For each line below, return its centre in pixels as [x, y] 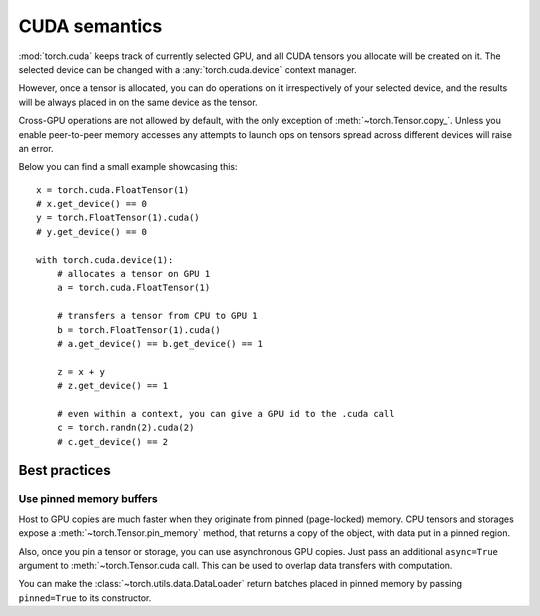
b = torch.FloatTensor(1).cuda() [139, 329]
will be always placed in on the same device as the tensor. [138, 102]
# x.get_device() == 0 [92, 204]
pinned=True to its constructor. [85, 597]
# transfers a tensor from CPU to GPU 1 [157, 316]
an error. [36, 148]
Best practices [64, 470]
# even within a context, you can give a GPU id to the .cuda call [225, 413]
